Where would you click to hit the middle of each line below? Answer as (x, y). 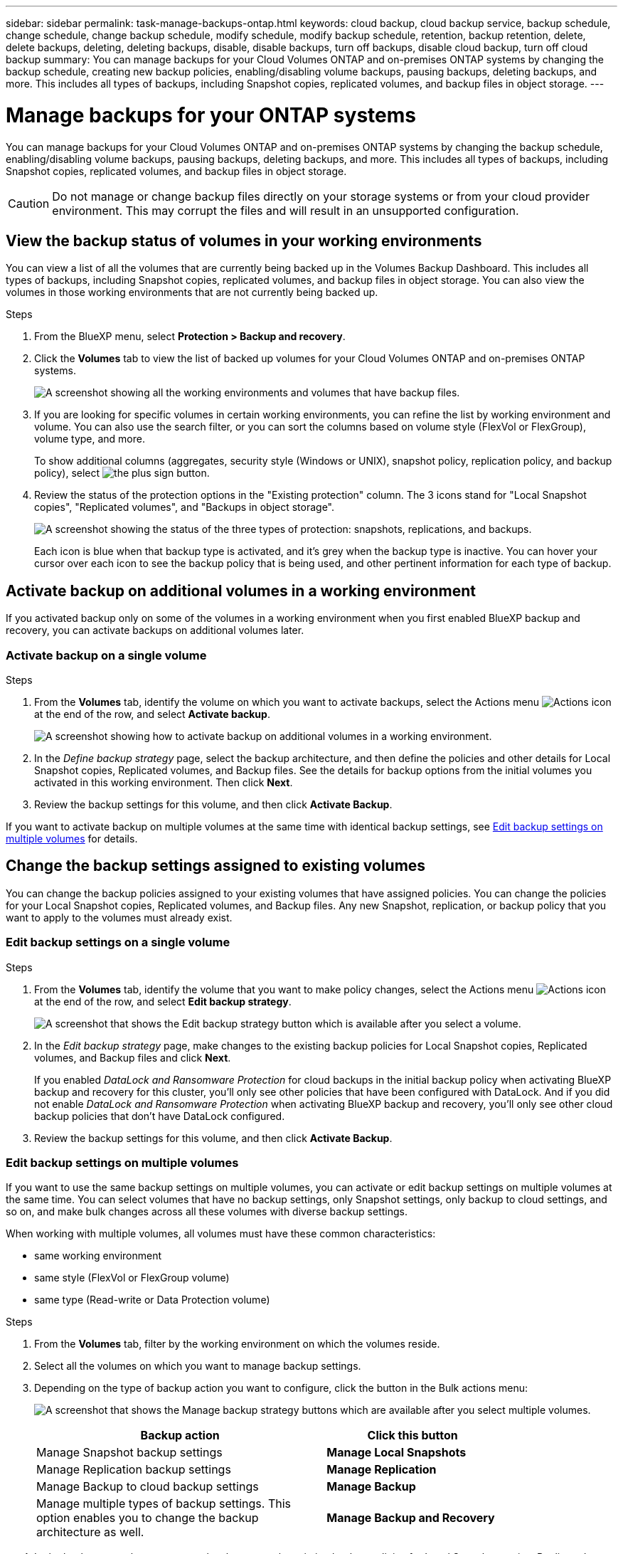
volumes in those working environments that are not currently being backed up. (192, 292)
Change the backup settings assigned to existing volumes (216, 866)
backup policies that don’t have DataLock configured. (160, 1116)
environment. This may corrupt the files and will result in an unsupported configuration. (286, 210)
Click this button (412, 1436)
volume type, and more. (90, 439)
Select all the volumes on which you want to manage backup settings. (198, 1366)
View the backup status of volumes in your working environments (244, 240)
